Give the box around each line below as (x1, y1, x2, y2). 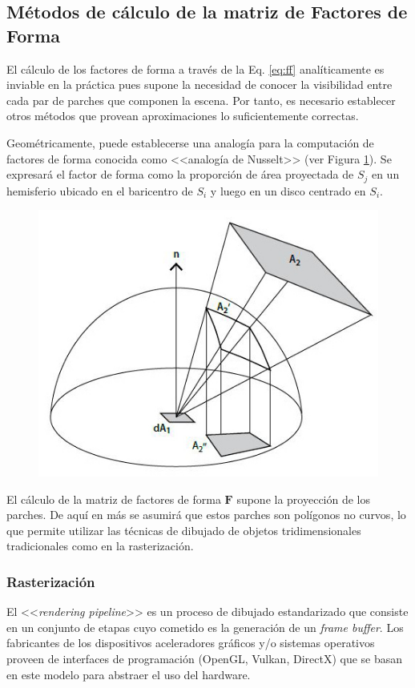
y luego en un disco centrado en (210, 182, 366, 199)
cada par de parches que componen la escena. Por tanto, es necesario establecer (6, 91, 396, 108)
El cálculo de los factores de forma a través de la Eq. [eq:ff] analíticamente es (6, 60, 385, 77)
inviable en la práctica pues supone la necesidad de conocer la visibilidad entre (6, 76, 393, 93)
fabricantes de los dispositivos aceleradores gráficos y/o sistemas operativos (6, 634, 375, 651)
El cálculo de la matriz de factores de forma (6, 490, 221, 507)
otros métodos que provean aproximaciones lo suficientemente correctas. (6, 107, 359, 124)
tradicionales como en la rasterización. (6, 537, 194, 554)
